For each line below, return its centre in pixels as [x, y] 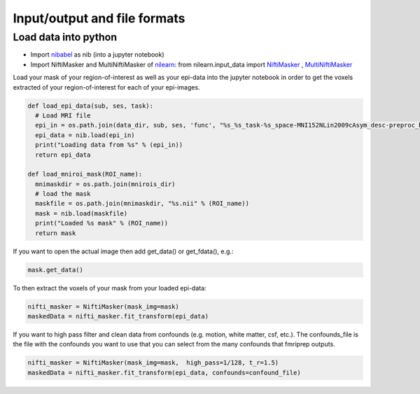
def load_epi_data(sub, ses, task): [91, 106]
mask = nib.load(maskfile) [82, 213]
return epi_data [63, 155]
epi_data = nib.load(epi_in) [85, 135]
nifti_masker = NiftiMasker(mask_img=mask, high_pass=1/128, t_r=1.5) [153, 363]
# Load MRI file [63, 115]
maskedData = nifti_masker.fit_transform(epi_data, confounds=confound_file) [164, 372]
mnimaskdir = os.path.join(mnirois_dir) [105, 184]
